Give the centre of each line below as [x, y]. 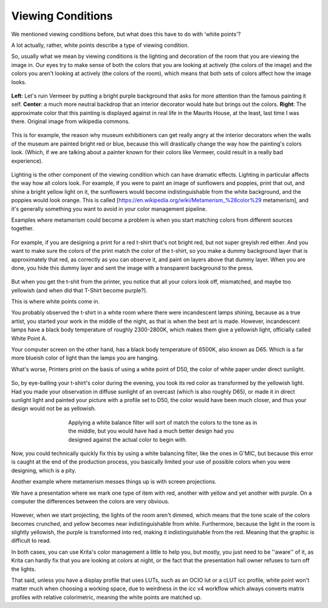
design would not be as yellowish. [54, 409]
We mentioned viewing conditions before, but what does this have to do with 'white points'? [126, 34]
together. [23, 228]
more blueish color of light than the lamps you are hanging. [85, 358]
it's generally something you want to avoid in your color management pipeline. [109, 209]
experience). [27, 161]
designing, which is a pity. [44, 470]
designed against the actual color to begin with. [128, 439]
